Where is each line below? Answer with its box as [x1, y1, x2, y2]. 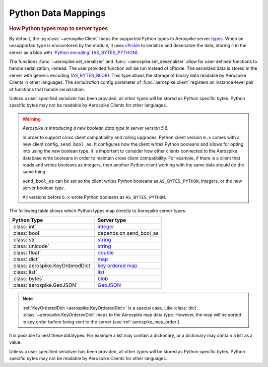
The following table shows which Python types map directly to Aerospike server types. [9, 208, 187, 214]
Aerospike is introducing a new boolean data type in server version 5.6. [22, 125, 169, 131]
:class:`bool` [12, 230, 41, 237]
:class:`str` [12, 236, 37, 243]
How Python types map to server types [9, 25, 108, 32]
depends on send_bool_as [97, 230, 159, 237]
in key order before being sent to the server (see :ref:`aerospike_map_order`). [22, 318, 181, 324]
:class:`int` [12, 223, 37, 230]
